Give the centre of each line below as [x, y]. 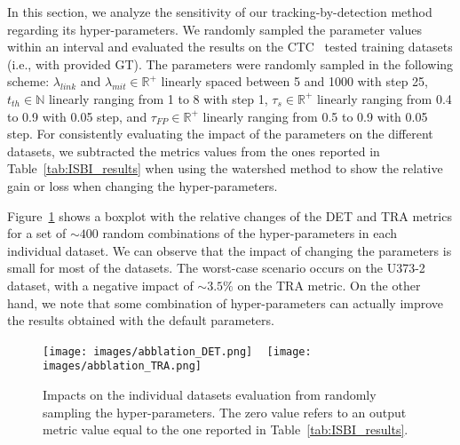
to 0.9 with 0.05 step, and [77, 116]
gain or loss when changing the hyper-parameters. [143, 185]
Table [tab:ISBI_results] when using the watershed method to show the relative [225, 168]
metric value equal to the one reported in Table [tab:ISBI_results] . [226, 429]
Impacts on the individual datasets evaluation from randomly [210, 394]
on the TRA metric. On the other [329, 285]
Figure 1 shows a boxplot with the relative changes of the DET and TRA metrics [230, 215]
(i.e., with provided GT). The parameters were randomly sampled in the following [230, 64]
